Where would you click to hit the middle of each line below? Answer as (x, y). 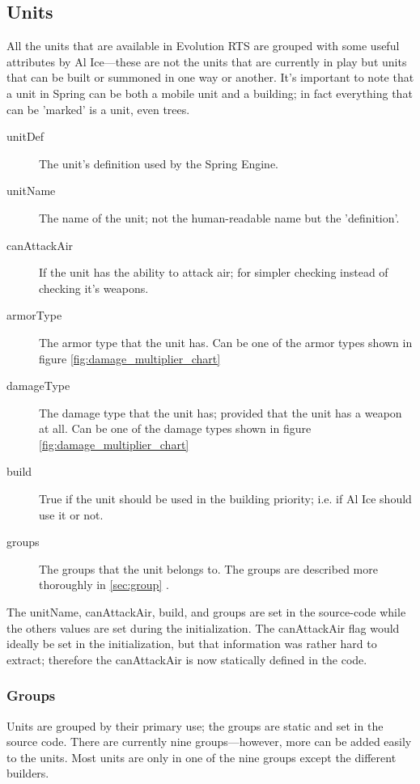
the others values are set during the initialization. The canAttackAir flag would (203, 627)
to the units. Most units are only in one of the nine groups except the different (202, 757)
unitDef (25, 136)
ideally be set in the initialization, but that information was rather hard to (192, 644)
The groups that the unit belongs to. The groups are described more (208, 568)
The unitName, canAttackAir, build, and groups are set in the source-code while (206, 612)
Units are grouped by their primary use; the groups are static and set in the (195, 725)
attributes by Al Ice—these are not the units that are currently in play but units (207, 61)
